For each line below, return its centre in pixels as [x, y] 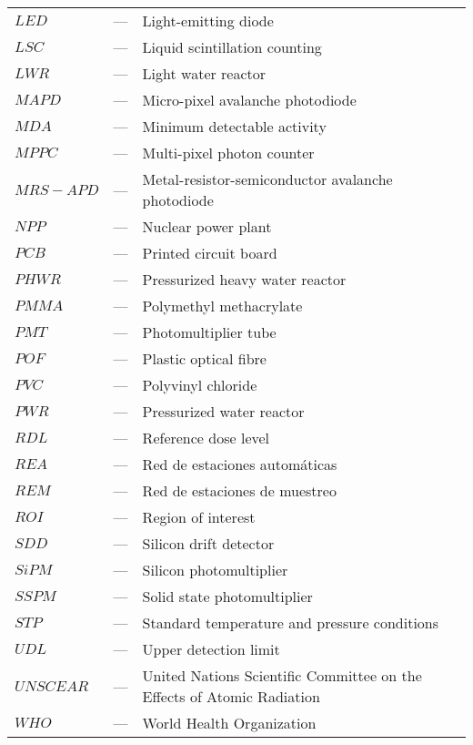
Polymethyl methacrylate [222, 306]
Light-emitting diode [208, 20]
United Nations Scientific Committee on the [282, 675]
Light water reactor [204, 73]
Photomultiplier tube [209, 332]
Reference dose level [206, 438]
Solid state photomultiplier [227, 596]
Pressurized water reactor [223, 411]
